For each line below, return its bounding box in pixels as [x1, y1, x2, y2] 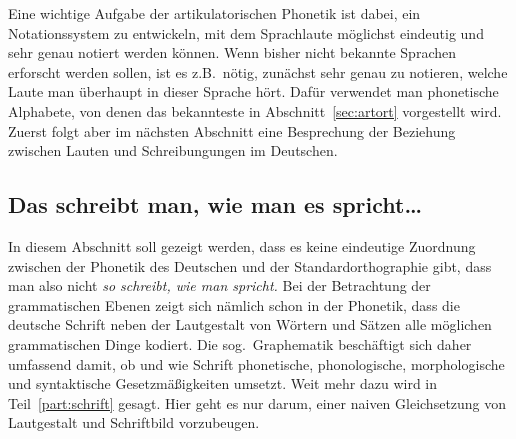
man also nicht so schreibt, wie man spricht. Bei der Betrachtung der [8, 275, 431, 296]
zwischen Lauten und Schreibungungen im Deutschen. [8, 140, 338, 161]
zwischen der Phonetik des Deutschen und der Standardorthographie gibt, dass [8, 255, 492, 276]
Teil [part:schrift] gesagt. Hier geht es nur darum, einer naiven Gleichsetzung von [8, 392, 507, 413]
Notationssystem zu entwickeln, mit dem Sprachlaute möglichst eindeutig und [8, 22, 484, 43]
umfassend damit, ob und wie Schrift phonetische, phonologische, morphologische [8, 353, 505, 374]
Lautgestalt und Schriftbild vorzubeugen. [8, 412, 260, 433]
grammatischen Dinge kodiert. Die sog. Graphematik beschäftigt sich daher [8, 333, 472, 354]
